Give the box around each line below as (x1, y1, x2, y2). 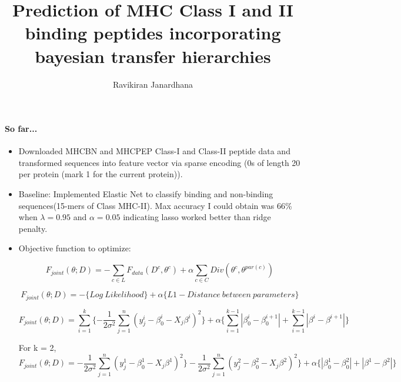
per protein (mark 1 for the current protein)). (18, 168, 183, 180)
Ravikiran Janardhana (112, 78, 193, 90)
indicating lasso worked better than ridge (123, 211, 271, 223)
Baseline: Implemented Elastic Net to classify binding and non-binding (18, 188, 273, 200)
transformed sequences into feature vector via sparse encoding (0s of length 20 (18, 156, 300, 168)
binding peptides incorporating (25, 21, 281, 45)
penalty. (18, 222, 48, 234)
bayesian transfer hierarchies (35, 44, 271, 68)
